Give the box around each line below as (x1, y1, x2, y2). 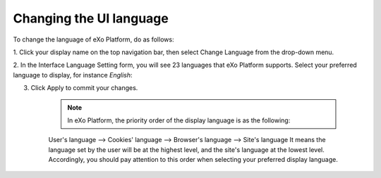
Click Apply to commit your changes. (30, 84, 138, 92)
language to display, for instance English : (13, 70, 133, 79)
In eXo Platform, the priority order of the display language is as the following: (67, 116, 291, 125)
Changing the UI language (13, 11, 169, 26)
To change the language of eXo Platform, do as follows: (13, 35, 174, 44)
